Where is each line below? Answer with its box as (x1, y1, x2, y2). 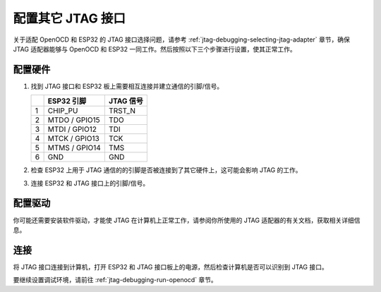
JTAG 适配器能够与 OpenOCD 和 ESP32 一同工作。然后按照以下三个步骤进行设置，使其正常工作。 (13, 44, 296, 53)
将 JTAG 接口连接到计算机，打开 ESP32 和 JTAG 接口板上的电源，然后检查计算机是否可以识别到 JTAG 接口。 (13, 262, 328, 271)
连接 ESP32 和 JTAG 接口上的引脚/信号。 (30, 178, 150, 187)
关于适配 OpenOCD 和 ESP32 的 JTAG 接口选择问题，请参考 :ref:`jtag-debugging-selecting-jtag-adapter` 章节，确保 (13, 35, 351, 44)
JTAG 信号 (108, 96, 144, 106)
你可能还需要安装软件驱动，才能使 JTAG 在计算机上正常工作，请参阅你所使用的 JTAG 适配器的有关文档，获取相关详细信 (13, 216, 361, 224)
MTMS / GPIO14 (47, 143, 102, 153)
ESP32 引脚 (47, 96, 87, 106)
